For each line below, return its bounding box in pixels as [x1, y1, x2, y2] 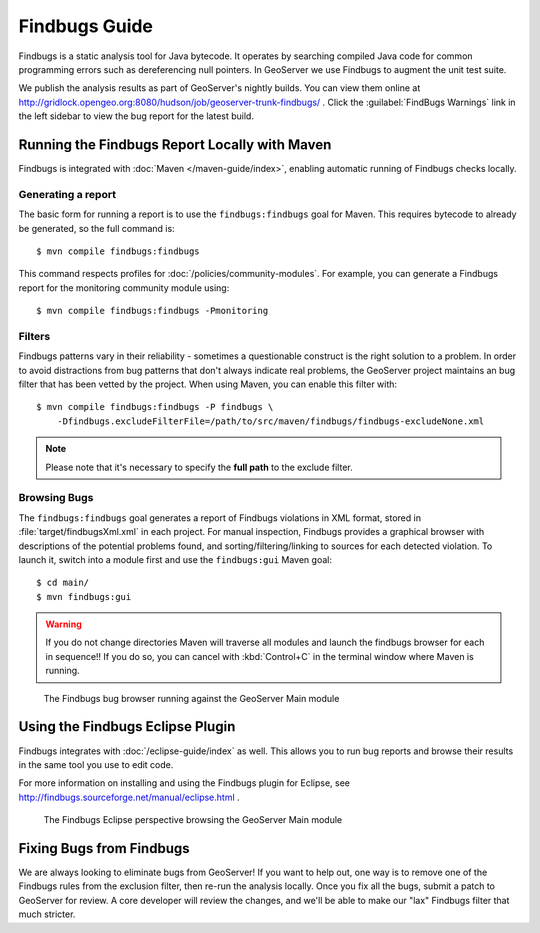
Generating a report [18, 187, 117, 201]
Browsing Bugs [18, 491, 94, 505]
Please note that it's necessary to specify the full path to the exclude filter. [45, 461, 354, 473]
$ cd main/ [36, 577, 90, 589]
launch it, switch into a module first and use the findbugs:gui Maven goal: [18, 553, 332, 565]
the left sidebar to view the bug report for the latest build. [18, 110, 255, 122]
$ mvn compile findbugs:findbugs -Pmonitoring [36, 305, 269, 317]
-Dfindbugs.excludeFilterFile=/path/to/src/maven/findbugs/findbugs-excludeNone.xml [56, 415, 485, 427]
